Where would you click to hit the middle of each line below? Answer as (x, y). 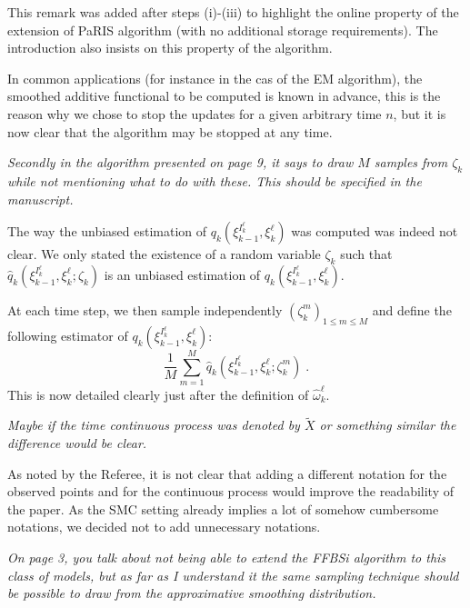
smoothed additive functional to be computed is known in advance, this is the (224, 96)
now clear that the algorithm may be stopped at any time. (170, 131)
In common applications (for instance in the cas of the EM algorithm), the (215, 78)
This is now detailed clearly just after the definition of (158, 394)
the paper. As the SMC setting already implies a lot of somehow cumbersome (223, 508)
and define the (412, 309)
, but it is (420, 113)
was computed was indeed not (375, 231)
